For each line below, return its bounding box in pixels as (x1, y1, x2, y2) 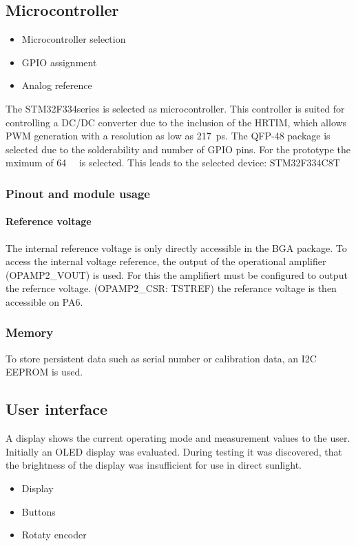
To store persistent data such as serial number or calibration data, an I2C (6, 351, 317, 365)
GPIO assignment (21, 55, 97, 69)
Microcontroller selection (21, 32, 126, 46)
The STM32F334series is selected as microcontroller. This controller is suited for (6, 101, 345, 115)
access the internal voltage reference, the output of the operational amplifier (6, 254, 326, 269)
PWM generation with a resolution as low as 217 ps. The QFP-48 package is (6, 128, 331, 143)
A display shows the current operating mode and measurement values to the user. (6, 431, 350, 445)
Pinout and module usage (6, 184, 150, 202)
